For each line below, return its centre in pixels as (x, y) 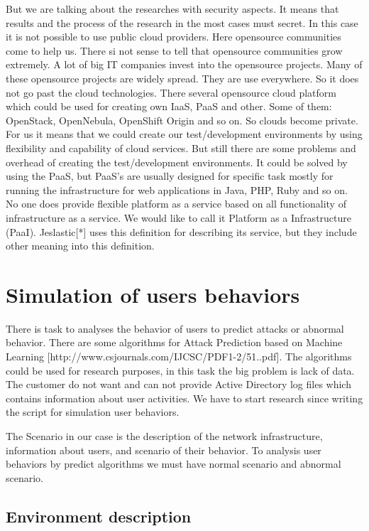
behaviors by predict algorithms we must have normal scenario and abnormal (174, 464)
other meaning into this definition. (80, 246)
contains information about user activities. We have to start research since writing (184, 398)
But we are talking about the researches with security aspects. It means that (172, 9)
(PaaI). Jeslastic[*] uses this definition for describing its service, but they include (181, 231)
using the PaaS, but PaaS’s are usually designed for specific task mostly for (170, 176)
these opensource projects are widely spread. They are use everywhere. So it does (182, 78)
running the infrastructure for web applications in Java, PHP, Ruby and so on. (177, 189)
